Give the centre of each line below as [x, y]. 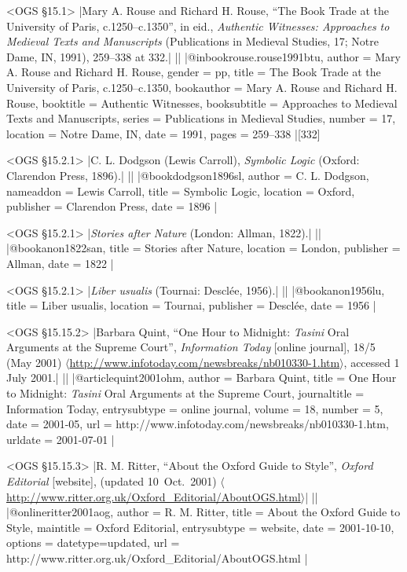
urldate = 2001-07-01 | [60, 439]
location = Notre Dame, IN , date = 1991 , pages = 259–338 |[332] [163, 133]
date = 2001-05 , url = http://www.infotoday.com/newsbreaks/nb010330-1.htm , [198, 424]
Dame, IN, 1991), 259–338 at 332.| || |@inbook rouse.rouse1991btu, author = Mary [203, 56]
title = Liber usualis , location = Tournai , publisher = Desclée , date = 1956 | [191, 305]
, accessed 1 [372, 362]
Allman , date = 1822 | [60, 263]
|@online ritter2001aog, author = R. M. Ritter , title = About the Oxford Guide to [203, 512]
